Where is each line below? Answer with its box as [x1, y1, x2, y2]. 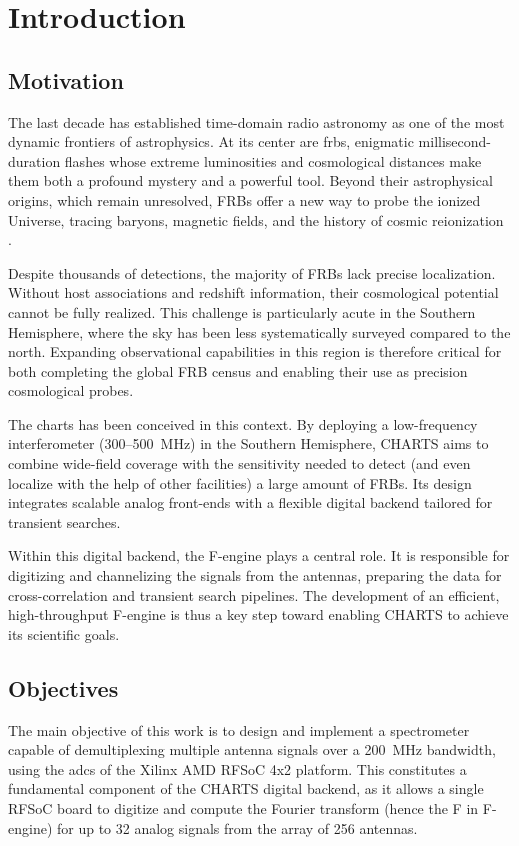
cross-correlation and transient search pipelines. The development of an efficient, [8, 584, 500, 605]
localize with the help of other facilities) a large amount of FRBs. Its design [8, 472, 472, 493]
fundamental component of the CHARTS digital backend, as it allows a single [8, 778, 484, 799]
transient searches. [8, 511, 121, 532]
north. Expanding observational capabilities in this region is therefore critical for [8, 341, 502, 362]
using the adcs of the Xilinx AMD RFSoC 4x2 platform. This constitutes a [8, 758, 467, 779]
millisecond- [418, 131, 491, 152]
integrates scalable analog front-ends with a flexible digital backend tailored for [8, 492, 493, 513]
